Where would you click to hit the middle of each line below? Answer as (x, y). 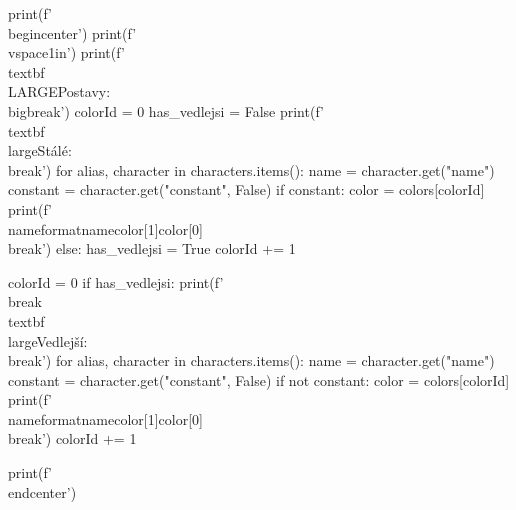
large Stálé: (40, 150)
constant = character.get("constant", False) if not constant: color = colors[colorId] (259, 379)
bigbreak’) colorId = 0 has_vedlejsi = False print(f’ (166, 110)
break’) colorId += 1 (72, 438)
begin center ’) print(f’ (72, 32)
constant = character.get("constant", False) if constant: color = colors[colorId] (246, 189)
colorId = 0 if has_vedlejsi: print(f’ (116, 281)
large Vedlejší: (48, 340)
